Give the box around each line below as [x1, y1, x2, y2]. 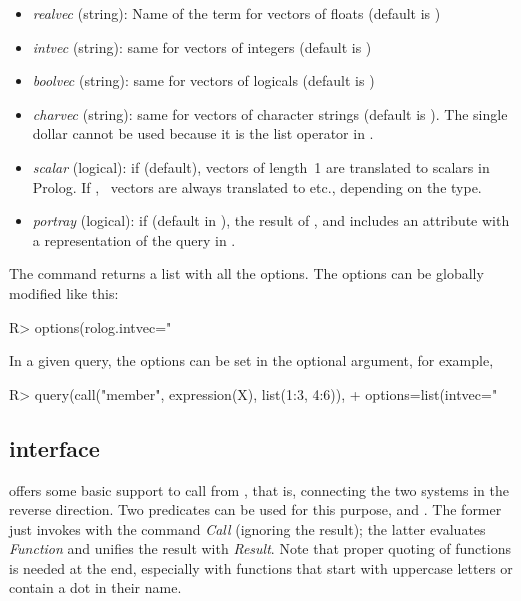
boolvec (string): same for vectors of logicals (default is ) [32, 70, 375, 91]
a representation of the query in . [32, 229, 236, 250]
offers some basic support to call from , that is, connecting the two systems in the [9, 479, 509, 500]
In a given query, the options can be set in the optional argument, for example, [9, 350, 494, 371]
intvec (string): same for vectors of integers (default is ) [32, 36, 372, 57]
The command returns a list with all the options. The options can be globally [9, 263, 484, 284]
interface [9, 432, 100, 463]
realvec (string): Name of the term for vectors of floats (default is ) [32, 3, 441, 23]
